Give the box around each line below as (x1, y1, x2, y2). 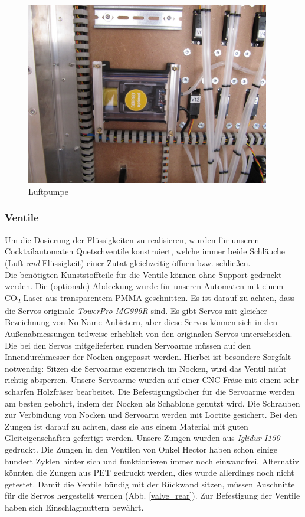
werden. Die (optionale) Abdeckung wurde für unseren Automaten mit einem (5, 280, 284, 292)
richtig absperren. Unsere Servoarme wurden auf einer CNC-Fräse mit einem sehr (5, 374, 299, 386)
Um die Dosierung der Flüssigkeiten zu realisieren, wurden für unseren (5, 233, 260, 246)
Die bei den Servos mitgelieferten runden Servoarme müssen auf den (5, 339, 251, 351)
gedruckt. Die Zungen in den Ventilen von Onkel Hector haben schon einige (5, 443, 277, 455)
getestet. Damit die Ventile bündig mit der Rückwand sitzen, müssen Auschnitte (5, 477, 295, 490)
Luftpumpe (28, 185, 68, 197)
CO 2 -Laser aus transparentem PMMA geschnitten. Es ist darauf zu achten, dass (5, 291, 294, 305)
